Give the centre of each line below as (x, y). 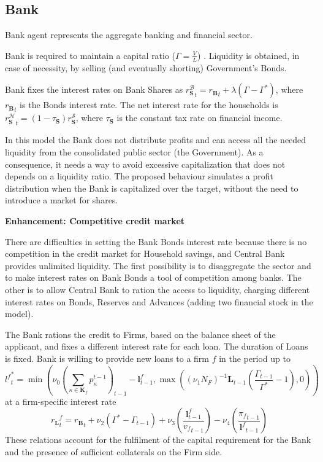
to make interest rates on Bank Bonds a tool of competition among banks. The (153, 277)
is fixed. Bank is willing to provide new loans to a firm (107, 358)
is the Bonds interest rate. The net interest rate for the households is (149, 105)
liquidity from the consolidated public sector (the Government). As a (134, 152)
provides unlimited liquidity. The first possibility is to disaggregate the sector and (158, 265)
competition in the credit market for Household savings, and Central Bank (145, 253)
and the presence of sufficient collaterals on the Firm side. (114, 451)
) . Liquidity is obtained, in (249, 55)
